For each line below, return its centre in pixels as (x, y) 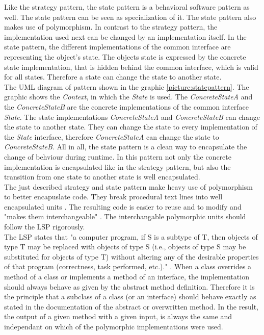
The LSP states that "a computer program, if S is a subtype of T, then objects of (131, 236)
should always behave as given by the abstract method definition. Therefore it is (129, 286)
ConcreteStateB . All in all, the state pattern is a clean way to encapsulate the (126, 147)
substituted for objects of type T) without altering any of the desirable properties (131, 256)
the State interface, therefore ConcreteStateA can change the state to (112, 136)
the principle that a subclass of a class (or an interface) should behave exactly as (130, 297)
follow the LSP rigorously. (45, 227)
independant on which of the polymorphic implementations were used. (114, 326)
